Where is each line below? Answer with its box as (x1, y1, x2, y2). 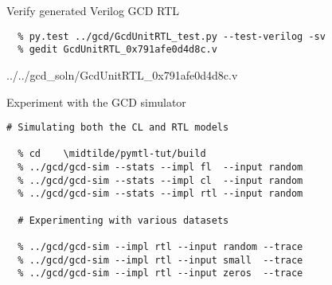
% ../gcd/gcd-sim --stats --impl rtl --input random (18, 188, 303, 200)
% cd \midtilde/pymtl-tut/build (18, 148, 206, 160)
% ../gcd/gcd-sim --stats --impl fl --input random (18, 162, 303, 174)
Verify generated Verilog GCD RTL (6, 2, 180, 18)
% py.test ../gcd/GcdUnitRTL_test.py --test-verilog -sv (18, 30, 326, 42)
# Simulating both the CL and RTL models (6, 122, 229, 134)
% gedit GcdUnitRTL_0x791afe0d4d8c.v (18, 44, 217, 56)
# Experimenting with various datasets (18, 214, 229, 226)
